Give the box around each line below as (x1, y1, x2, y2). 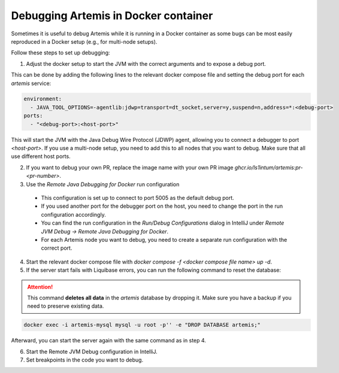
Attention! (27, 283, 53, 290)
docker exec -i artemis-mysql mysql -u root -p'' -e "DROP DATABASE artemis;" (23, 322, 261, 329)
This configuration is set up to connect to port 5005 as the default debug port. (41, 194, 235, 201)
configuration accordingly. (41, 211, 106, 218)
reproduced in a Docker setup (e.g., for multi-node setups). (11, 38, 158, 45)
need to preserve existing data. (27, 302, 104, 310)
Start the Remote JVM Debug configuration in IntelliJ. (26, 348, 158, 355)
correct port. (41, 244, 72, 251)
